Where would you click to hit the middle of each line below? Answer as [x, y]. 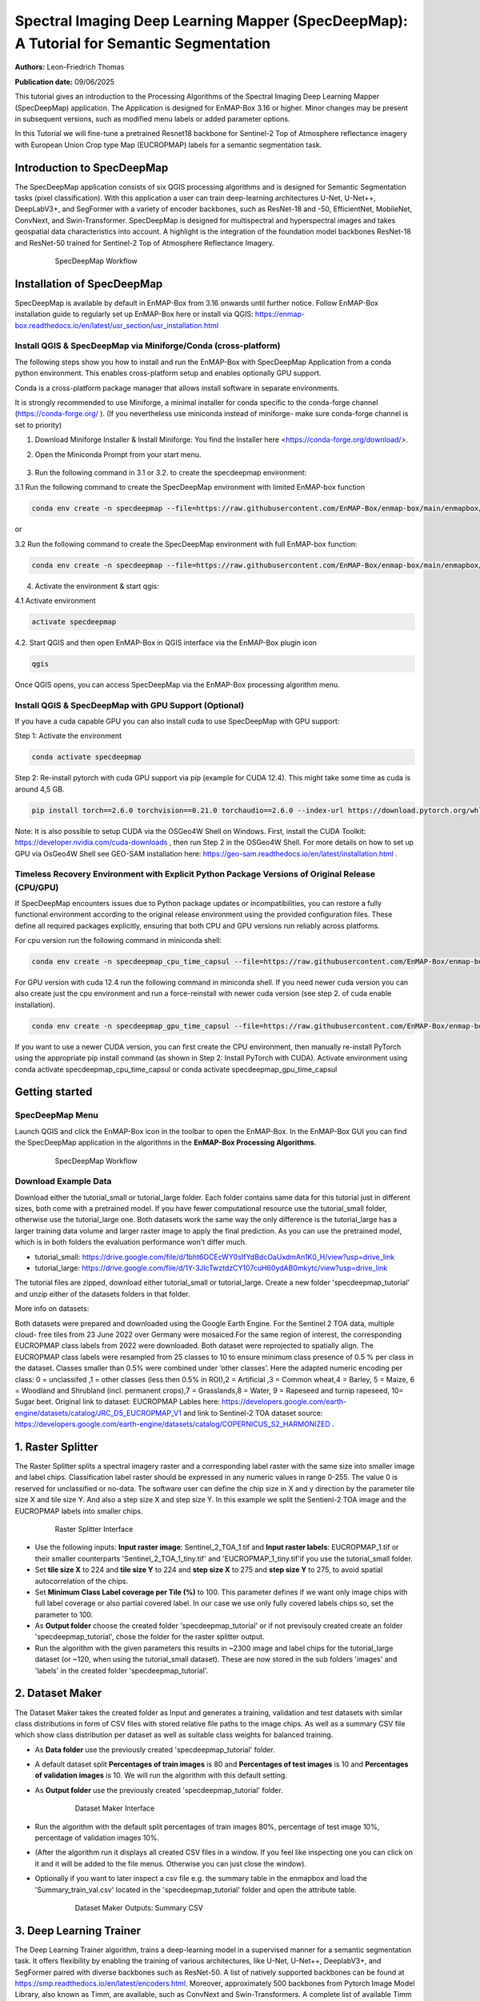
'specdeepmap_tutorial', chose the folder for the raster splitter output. [150, 1637]
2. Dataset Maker [58, 1693]
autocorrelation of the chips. [82, 1581]
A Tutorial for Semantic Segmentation [143, 43]
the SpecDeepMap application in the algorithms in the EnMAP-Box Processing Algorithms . [166, 1143]
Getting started [54, 1092]
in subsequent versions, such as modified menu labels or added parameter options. [152, 118]
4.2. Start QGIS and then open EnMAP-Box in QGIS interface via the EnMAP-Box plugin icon [166, 642]
